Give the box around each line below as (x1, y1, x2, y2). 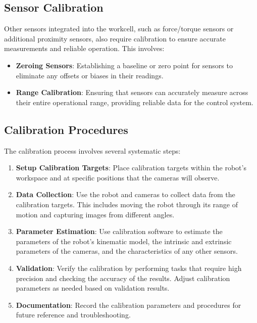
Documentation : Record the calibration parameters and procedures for (16, 299, 241, 310)
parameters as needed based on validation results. (16, 283, 170, 293)
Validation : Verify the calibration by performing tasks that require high (16, 262, 242, 273)
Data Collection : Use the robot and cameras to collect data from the (16, 189, 235, 200)
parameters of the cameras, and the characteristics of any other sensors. (16, 246, 238, 256)
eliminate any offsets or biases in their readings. (16, 70, 164, 80)
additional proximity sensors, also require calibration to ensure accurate (4, 33, 226, 43)
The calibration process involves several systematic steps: (4, 145, 181, 156)
